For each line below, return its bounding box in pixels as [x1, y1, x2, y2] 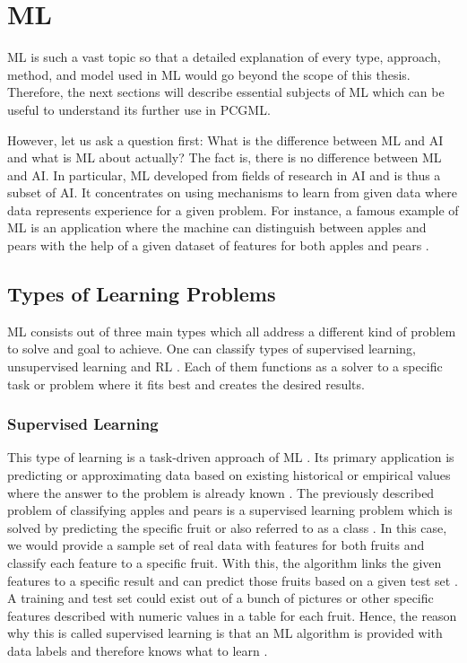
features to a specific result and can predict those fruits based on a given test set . [7, 571, 458, 589]
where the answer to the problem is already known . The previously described [7, 483, 435, 502]
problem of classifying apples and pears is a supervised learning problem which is [7, 501, 453, 519]
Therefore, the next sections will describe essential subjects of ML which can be [7, 83, 445, 101]
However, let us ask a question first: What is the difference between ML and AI [7, 130, 444, 149]
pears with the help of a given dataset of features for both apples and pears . [7, 236, 429, 255]
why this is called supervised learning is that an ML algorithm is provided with [7, 624, 443, 642]
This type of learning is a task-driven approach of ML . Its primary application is [7, 448, 454, 467]
